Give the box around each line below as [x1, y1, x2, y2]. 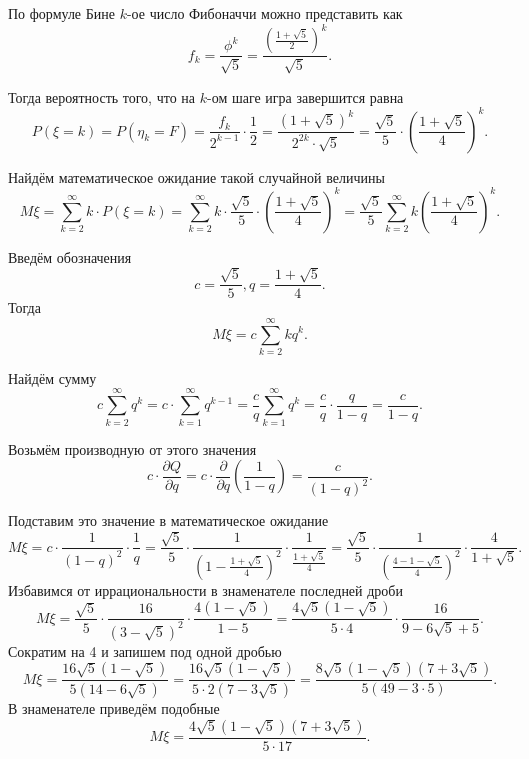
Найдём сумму [8, 367, 97, 388]
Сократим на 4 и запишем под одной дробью [8, 640, 282, 661]
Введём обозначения [8, 246, 132, 267]
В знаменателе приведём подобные [8, 698, 220, 719]
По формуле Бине [8, 3, 115, 23]
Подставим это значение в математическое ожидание [8, 510, 329, 531]
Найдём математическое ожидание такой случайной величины [8, 166, 385, 187]
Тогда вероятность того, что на [8, 86, 196, 107]
